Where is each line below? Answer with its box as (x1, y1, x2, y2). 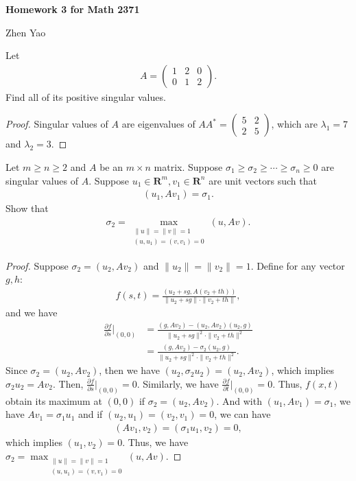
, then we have (99, 363, 160, 377)
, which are (271, 117, 318, 131)
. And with (216, 393, 262, 408)
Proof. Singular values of (5, 117, 108, 131)
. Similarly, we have (137, 376, 219, 390)
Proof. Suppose (5, 258, 69, 272)
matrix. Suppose (154, 160, 223, 174)
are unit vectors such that (209, 173, 317, 187)
